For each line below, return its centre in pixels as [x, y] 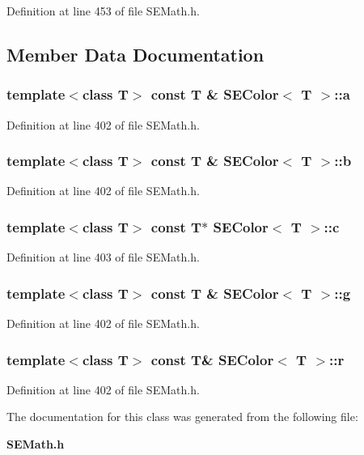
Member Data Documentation [135, 54]
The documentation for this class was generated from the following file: [182, 417]
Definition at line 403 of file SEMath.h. [103, 257]
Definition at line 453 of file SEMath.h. [103, 11]
